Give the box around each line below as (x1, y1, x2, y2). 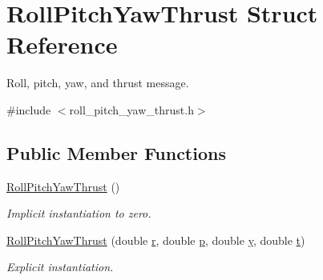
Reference (6, 28, 118, 61)
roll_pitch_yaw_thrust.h (69, 101, 194, 118)
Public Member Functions (6, 140, 226, 165)
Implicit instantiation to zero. (6, 205, 151, 222)
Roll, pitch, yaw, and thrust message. (6, 74, 189, 91)
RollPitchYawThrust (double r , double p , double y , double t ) (6, 231, 305, 248)
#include (6, 101, 51, 118)
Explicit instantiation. (6, 258, 114, 275)
